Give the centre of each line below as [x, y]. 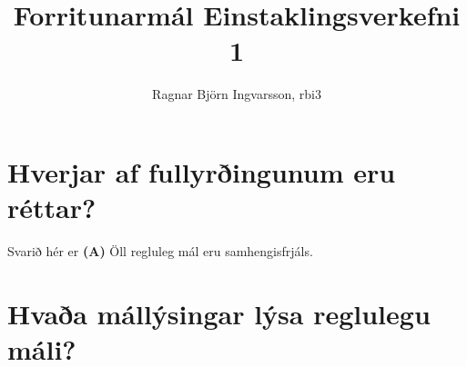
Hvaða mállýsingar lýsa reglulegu [219, 313]
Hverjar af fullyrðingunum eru [202, 171]
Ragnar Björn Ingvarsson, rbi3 [237, 94]
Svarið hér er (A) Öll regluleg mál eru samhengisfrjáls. [160, 251]
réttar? [52, 208]
